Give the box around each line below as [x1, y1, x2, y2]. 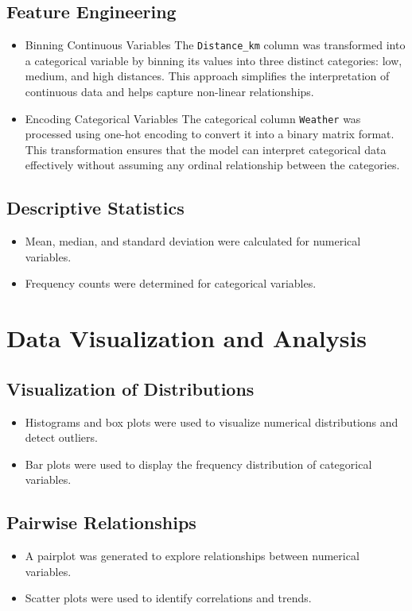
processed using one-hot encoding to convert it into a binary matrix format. [25, 126, 395, 142]
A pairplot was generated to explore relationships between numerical [25, 547, 360, 564]
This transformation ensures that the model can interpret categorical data [25, 141, 387, 157]
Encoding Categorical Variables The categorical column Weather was [25, 110, 361, 126]
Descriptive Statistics [6, 195, 185, 220]
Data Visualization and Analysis [6, 322, 367, 354]
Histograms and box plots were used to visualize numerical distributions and [25, 413, 398, 430]
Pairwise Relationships [6, 510, 196, 535]
